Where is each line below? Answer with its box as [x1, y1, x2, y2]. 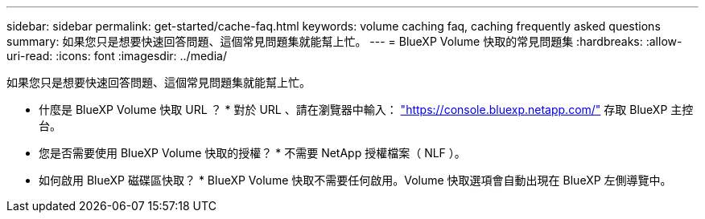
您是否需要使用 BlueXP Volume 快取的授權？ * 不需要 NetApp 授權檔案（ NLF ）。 [39, 146, 466, 160]
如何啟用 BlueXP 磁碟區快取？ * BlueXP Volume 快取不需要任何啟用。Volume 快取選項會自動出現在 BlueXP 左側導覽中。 [39, 173, 672, 187]
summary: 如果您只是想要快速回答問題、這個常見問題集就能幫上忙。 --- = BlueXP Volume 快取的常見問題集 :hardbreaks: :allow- [6, 34, 682, 48]
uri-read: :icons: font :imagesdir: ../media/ [6, 49, 227, 63]
